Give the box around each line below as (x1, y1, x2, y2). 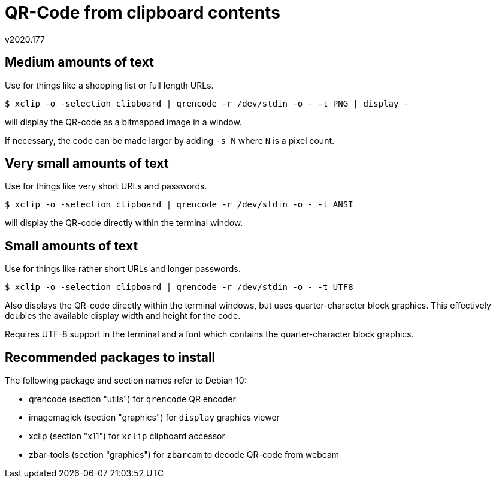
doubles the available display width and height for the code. (5, 310, 241, 321)
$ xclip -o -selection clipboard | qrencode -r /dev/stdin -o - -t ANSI (5, 200, 353, 210)
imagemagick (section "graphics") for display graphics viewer (29, 412, 280, 423)
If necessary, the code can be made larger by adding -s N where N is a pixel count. (5, 135, 335, 146)
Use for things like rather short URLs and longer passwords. (5, 264, 241, 274)
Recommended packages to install (5, 349, 216, 365)
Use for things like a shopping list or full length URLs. (5, 80, 214, 90)
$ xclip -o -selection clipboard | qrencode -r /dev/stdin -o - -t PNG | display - (5, 98, 409, 108)
